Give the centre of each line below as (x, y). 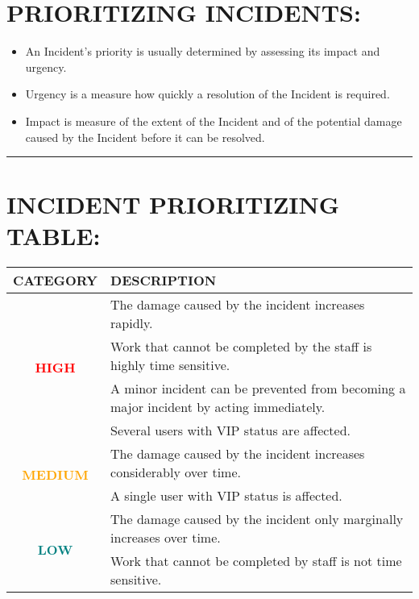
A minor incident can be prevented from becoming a (258, 389)
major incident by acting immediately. (218, 407)
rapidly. (132, 323)
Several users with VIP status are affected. (231, 431)
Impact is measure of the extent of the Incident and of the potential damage (214, 121)
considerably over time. (176, 472)
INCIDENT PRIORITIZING (173, 204)
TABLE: (54, 236)
